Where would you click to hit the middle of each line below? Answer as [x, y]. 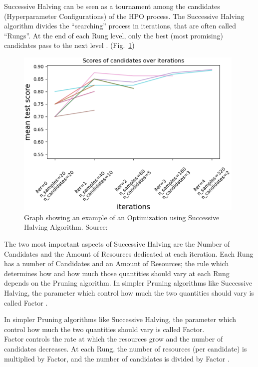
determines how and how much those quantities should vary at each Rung [117, 273]
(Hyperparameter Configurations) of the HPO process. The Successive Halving [124, 16]
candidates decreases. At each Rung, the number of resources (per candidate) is [126, 348]
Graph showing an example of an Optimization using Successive [122, 217]
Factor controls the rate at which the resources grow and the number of [114, 339]
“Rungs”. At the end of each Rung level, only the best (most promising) [114, 35]
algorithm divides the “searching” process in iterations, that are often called [120, 26]
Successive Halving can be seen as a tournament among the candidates [112, 6]
